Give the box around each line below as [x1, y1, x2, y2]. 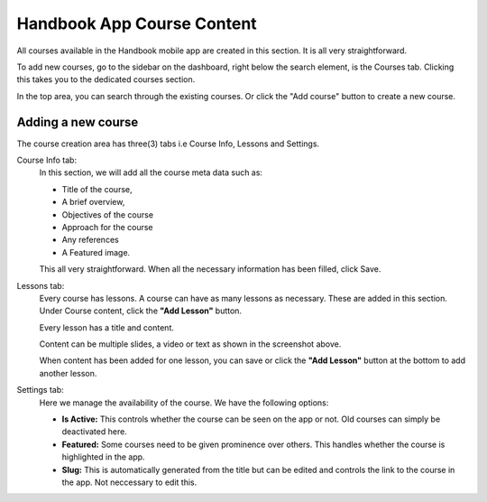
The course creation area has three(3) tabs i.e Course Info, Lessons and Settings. [16, 138, 320, 149]
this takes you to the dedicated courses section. [16, 74, 196, 85]
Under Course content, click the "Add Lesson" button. [39, 305, 243, 316]
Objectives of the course [61, 209, 153, 220]
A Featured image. [61, 246, 131, 257]
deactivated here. [61, 426, 128, 437]
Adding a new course [16, 114, 139, 130]
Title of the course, [61, 183, 133, 194]
